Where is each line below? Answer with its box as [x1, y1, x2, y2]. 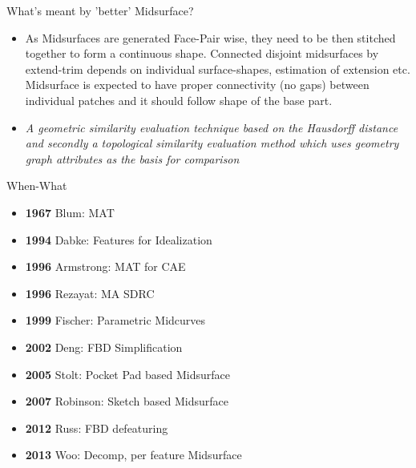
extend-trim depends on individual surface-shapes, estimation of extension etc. [25, 60, 410, 77]
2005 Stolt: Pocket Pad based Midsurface [25, 365, 231, 382]
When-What [6, 177, 67, 194]
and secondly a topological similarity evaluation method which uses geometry [25, 135, 399, 151]
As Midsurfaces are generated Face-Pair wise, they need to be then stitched [25, 29, 396, 46]
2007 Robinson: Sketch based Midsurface [25, 393, 228, 409]
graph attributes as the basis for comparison [25, 150, 240, 167]
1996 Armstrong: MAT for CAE [25, 258, 186, 275]
